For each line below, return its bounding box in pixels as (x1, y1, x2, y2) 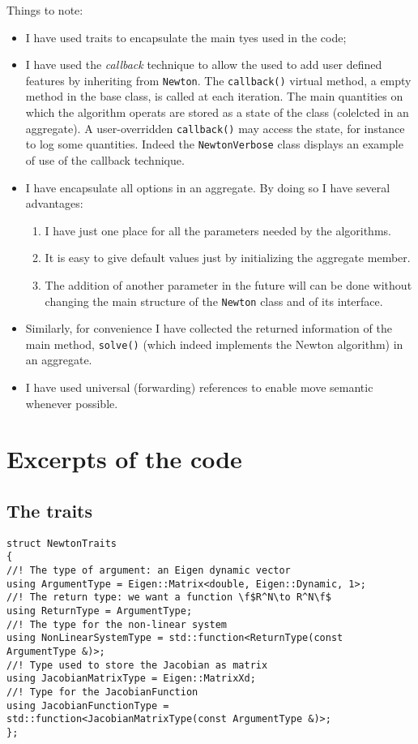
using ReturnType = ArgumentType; (6, 605, 193, 617)
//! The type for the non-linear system (6, 618, 228, 630)
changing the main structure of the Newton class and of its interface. (45, 292, 383, 309)
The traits (6, 497, 93, 523)
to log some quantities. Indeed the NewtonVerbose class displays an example (25, 135, 403, 153)
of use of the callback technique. (25, 151, 185, 168)
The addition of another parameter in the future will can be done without (45, 276, 412, 293)
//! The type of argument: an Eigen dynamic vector (6, 565, 291, 577)
